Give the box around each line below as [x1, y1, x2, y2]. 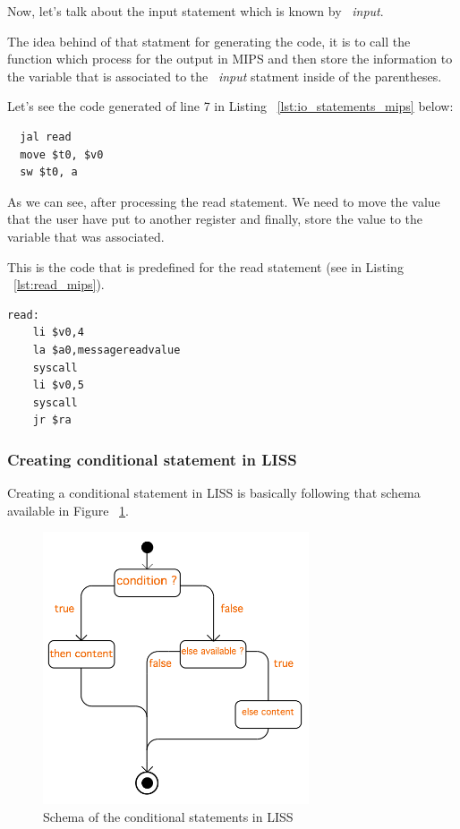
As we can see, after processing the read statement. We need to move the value [7, 192, 440, 210]
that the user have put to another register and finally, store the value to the [7, 209, 422, 228]
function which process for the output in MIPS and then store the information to [7, 49, 453, 68]
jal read [20, 130, 72, 143]
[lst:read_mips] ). [13, 275, 105, 294]
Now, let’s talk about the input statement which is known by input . [7, 2, 384, 20]
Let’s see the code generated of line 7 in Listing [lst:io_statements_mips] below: [7, 97, 454, 115]
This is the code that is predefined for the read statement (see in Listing [7, 257, 404, 276]
